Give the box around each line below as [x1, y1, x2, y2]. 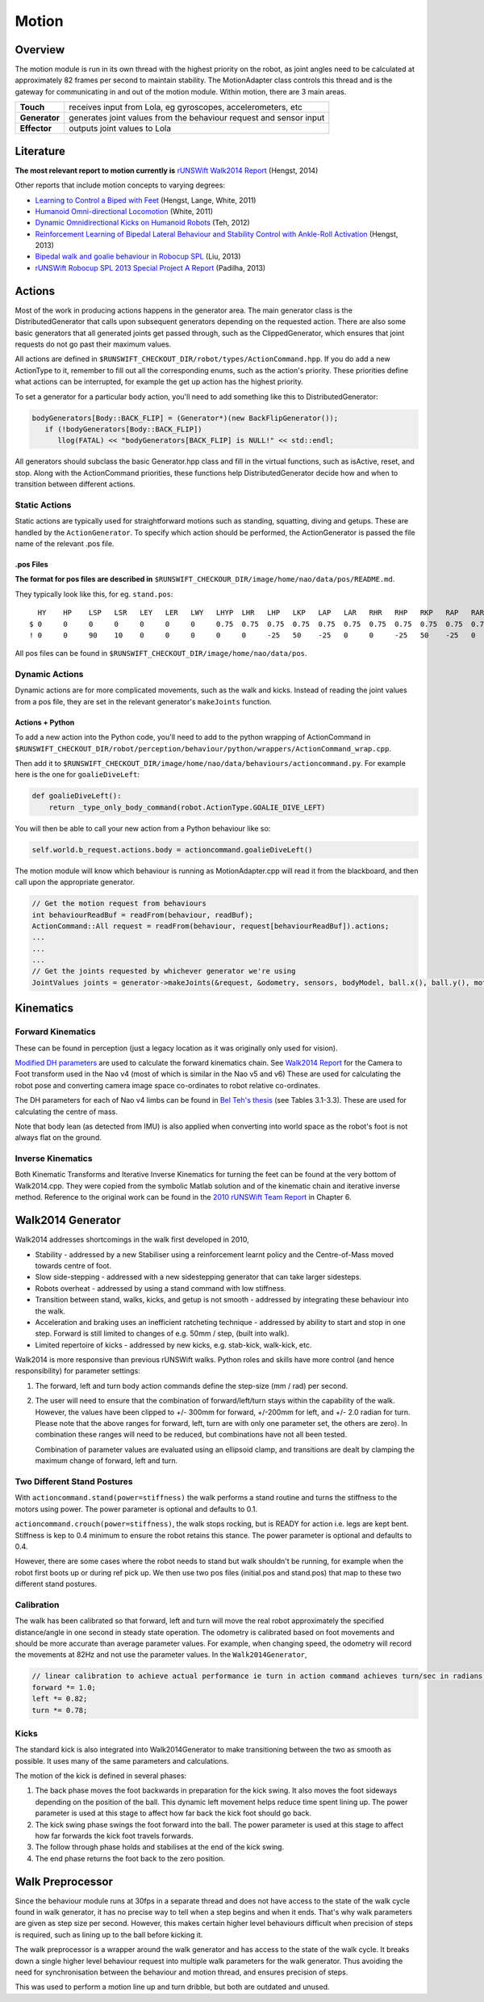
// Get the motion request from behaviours [31, 899, 207, 908]
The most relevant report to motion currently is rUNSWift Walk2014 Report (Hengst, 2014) [15, 166, 319, 175]
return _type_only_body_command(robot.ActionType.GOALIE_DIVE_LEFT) [48, 802, 326, 812]
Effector [19, 123, 52, 134]
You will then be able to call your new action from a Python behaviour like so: [15, 823, 271, 833]
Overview [15, 43, 65, 57]
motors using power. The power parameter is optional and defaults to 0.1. [15, 1504, 258, 1514]
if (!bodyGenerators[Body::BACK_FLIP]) [44, 424, 202, 434]
